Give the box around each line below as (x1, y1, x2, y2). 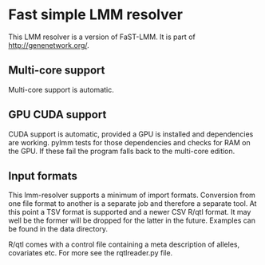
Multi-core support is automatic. (8, 85, 114, 94)
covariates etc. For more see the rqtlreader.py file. (8, 248, 173, 258)
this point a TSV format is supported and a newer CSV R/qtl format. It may (8, 208, 251, 217)
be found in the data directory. (8, 224, 109, 234)
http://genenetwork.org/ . (8, 40, 89, 49)
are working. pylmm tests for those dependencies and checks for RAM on (8, 137, 251, 147)
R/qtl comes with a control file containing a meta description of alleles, (8, 239, 240, 249)
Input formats (8, 169, 78, 183)
